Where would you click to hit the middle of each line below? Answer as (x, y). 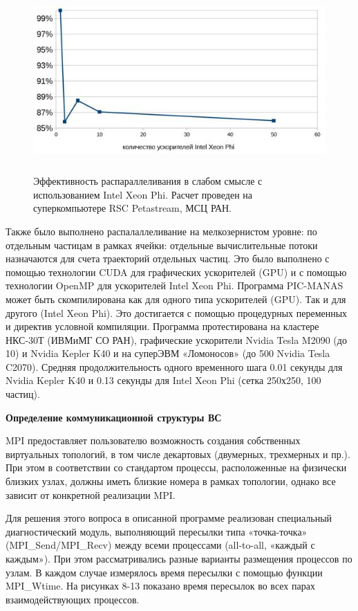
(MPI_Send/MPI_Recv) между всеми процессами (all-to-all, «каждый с (160, 545)
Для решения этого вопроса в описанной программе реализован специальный (169, 518)
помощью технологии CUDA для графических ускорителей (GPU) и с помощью (176, 272)
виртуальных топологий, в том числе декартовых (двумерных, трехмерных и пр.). (178, 454)
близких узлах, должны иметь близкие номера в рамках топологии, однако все (171, 481)
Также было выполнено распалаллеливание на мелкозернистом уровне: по (161, 231)
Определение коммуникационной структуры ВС (114, 417)
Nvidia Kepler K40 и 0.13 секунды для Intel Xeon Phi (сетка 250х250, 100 (163, 380)
